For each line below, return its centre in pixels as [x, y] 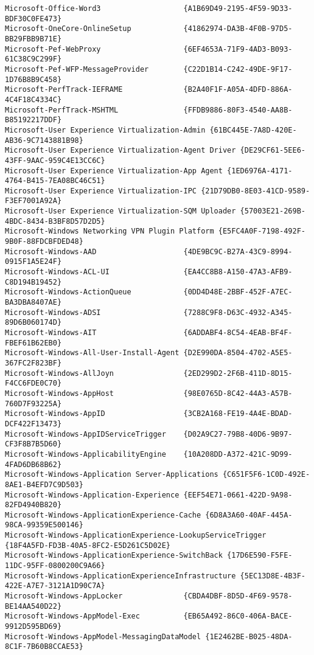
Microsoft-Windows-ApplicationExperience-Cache [103, 515]
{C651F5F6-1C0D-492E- [266, 475]
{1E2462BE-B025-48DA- [249, 636]
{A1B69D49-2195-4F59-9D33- [238, 9]
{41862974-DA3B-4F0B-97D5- [238, 29]
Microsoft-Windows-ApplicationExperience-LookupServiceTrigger [136, 535]
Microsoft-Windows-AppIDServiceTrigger [85, 434]
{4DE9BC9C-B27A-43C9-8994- [238, 251]
